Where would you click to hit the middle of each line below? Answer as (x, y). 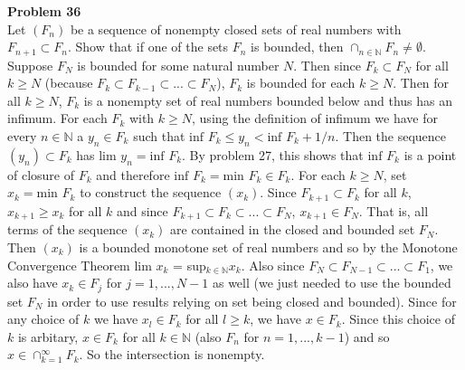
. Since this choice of (398, 319)
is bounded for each (301, 83)
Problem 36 (44, 11)
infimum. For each (57, 118)
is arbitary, (48, 336)
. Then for (421, 83)
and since (142, 210)
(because (69, 83)
